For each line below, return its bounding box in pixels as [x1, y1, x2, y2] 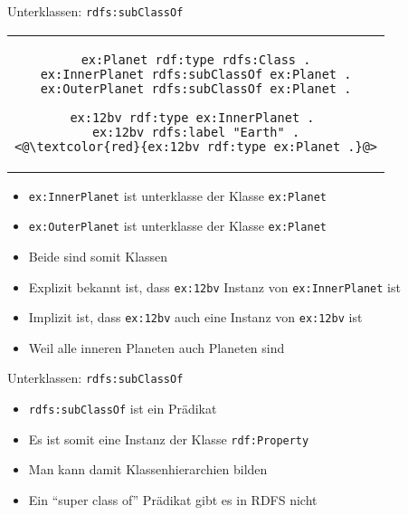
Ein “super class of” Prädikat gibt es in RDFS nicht [28, 491, 318, 510]
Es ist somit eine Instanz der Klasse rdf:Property [28, 429, 309, 448]
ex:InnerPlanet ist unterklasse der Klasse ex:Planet [28, 186, 327, 205]
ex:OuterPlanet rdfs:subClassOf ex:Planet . [40, 81, 352, 96]
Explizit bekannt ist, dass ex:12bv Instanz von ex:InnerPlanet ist [28, 277, 401, 296]
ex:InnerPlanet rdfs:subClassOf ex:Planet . [40, 66, 352, 81]
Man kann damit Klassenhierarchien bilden [28, 460, 268, 479]
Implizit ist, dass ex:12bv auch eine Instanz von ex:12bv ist [28, 308, 363, 327]
